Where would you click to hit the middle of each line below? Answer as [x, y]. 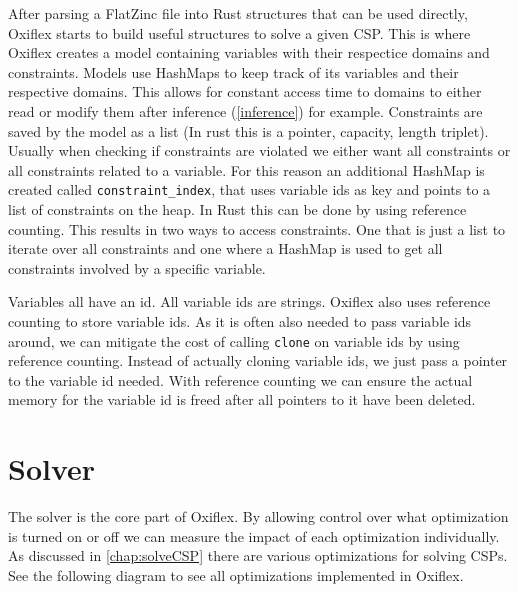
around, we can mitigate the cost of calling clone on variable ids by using [234, 340]
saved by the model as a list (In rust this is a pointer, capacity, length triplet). [248, 130]
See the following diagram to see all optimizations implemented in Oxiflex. [236, 574]
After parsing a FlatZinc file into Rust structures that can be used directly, [238, 13]
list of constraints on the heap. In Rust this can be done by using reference [237, 209]
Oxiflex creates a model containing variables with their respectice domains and [249, 52]
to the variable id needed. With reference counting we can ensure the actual [240, 379]
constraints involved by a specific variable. [137, 267]
